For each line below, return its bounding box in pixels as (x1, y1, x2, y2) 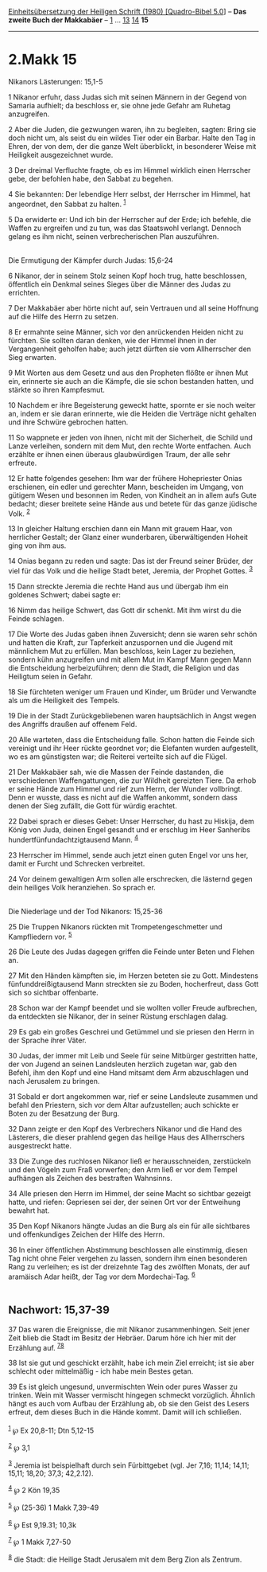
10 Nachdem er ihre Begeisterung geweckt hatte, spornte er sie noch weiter (8, 400, 256, 409)
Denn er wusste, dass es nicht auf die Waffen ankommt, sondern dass (8, 792, 238, 802)
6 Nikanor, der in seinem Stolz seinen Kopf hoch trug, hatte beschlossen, (8, 271, 247, 280)
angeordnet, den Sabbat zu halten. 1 (8, 197, 126, 209)
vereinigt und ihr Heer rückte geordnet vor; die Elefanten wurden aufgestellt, (8, 743, 258, 753)
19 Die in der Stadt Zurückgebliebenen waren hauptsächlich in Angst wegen (8, 710, 257, 720)
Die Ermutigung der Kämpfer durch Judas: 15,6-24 (8, 255, 173, 265)
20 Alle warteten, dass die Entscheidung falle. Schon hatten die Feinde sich (8, 734, 255, 744)
